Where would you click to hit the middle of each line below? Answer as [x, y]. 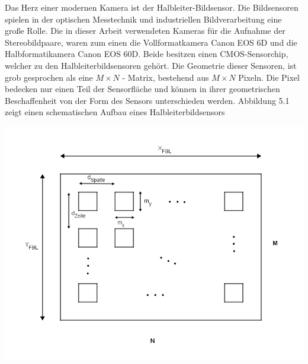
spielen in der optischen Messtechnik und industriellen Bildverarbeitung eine [143, 19]
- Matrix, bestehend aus [166, 77]
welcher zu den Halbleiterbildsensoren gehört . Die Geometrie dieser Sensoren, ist [151, 65]
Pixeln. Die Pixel [269, 77]
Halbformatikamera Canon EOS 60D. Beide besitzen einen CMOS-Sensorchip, [147, 54]
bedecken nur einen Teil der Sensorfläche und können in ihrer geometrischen [142, 89]
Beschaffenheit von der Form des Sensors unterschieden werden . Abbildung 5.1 [147, 100]
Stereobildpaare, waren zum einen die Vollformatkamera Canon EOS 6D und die [151, 42]
